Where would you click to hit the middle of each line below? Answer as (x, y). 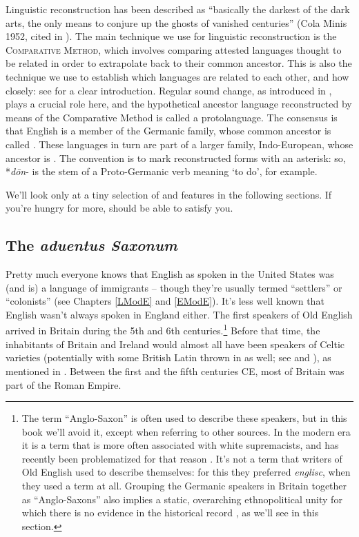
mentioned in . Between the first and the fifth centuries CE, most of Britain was (175, 371)
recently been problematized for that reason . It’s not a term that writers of (182, 458)
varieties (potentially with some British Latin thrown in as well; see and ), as (168, 357)
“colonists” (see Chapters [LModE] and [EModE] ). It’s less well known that (165, 301)
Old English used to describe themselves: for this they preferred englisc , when (186, 472)
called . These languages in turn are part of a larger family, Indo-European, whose (179, 144)
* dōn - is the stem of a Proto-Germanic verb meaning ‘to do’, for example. (162, 171)
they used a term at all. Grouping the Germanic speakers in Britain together (184, 486)
